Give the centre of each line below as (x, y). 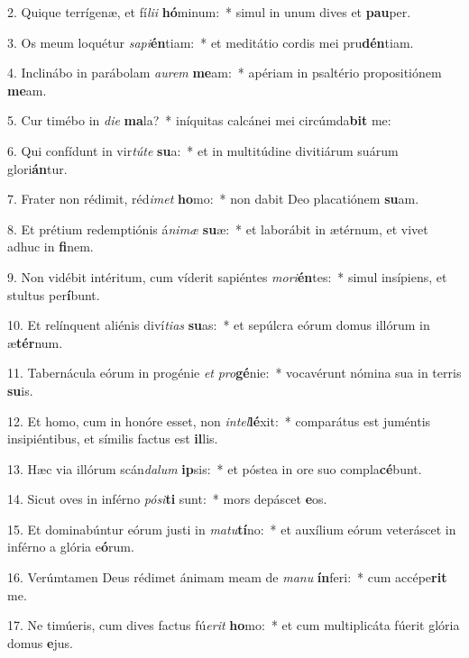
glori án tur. (37, 168)
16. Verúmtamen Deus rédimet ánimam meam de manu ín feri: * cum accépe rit (227, 577)
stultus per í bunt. (54, 294)
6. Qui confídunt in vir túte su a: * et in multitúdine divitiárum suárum (203, 150)
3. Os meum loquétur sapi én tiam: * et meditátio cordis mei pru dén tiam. (211, 42)
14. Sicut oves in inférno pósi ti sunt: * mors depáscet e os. (167, 499)
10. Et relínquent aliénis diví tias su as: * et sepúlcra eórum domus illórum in (219, 325)
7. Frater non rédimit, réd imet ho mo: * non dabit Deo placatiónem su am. (213, 199)
